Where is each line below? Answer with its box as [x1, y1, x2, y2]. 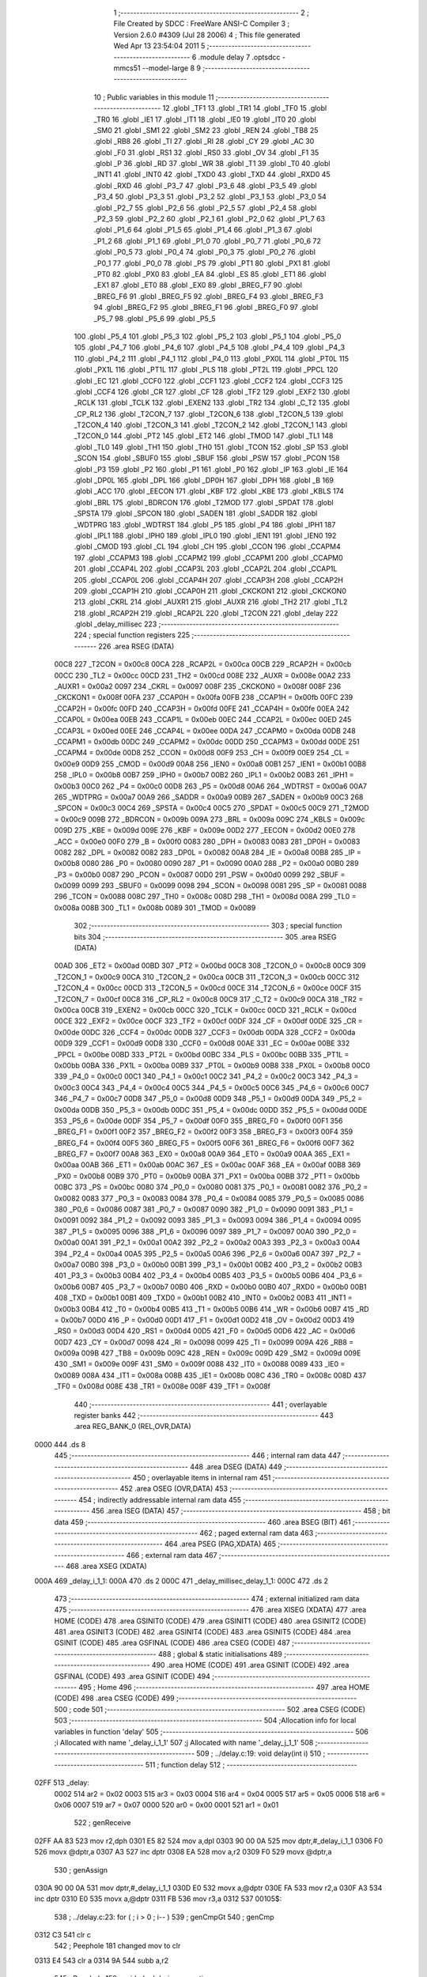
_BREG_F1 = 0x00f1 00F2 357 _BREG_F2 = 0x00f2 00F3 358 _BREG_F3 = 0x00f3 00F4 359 [54, 1127, 353, 1136]
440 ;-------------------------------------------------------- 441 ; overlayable [74, 1400, 327, 1409]
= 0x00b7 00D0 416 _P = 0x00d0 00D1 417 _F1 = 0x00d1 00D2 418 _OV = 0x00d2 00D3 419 [54, 1315, 355, 1325]
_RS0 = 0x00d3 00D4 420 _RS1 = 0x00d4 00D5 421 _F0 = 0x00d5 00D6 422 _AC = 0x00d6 [54, 1326, 356, 1336]
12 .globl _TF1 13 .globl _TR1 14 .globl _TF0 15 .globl [162, 104, 327, 113]
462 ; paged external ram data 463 [198, 1528, 314, 1537]
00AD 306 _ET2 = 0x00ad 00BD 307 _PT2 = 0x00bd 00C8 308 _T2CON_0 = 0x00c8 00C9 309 [54, 961, 366, 970]
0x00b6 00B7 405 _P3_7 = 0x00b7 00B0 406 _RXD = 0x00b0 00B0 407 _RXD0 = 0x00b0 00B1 [54, 1282, 367, 1291]
